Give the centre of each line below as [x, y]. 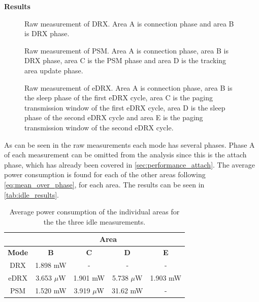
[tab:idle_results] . [31, 194]
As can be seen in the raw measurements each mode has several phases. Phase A [129, 144]
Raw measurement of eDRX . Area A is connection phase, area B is [128, 87]
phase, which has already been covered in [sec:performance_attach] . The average [129, 164]
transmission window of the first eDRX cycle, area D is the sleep [125, 107]
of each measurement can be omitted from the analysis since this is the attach [125, 155]
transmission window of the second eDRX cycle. [99, 127]
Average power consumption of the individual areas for [94, 212]
